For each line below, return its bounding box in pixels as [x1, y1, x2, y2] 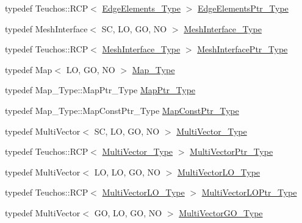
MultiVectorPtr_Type [190, 145, 273, 158]
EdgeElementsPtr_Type [197, 2, 289, 14]
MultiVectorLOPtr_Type [201, 186, 297, 199]
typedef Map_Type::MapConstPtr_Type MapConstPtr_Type [5, 104, 239, 116]
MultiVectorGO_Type [179, 206, 263, 219]
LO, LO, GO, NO [94, 165, 160, 178]
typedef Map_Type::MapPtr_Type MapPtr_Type [5, 83, 196, 96]
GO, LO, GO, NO [94, 206, 162, 219]
